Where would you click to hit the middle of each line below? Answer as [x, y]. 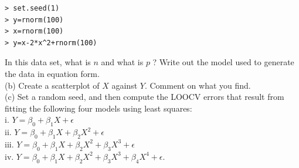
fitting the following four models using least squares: [98, 108]
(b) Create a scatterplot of [52, 85]
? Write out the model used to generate [223, 62]
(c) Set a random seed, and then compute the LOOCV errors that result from [145, 97]
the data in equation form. [52, 73]
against [125, 85]
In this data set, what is [48, 62]
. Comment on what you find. [198, 85]
